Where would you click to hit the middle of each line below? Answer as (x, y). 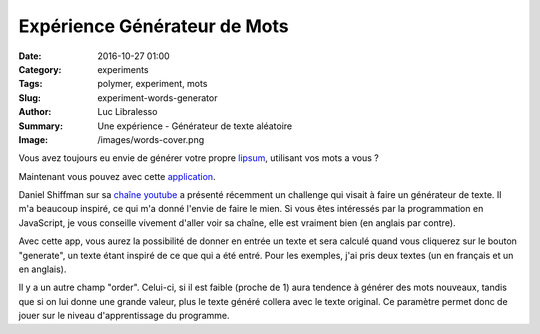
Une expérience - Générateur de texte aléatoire (195, 126)
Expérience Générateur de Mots (153, 26)
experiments (123, 69)
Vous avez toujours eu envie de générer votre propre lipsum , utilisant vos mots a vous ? (198, 158)
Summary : (41, 126)
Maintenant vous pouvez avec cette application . (117, 176)
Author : (35, 112)
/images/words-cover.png (151, 139)
